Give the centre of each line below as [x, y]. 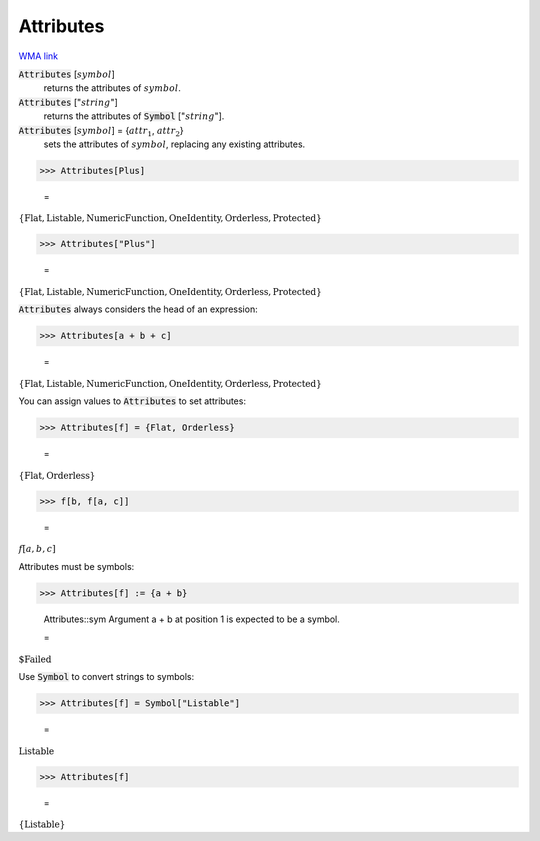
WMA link [38, 56]
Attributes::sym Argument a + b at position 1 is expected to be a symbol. [191, 619]
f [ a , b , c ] [37, 549]
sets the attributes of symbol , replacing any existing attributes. [174, 144]
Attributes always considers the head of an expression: [138, 309]
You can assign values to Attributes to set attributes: [132, 401]
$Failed [35, 659]
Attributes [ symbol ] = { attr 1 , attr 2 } [101, 131]
